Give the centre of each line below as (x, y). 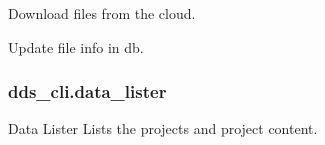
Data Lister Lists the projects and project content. (163, 128)
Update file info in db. (76, 46)
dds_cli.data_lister (87, 91)
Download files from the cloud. (102, 13)
